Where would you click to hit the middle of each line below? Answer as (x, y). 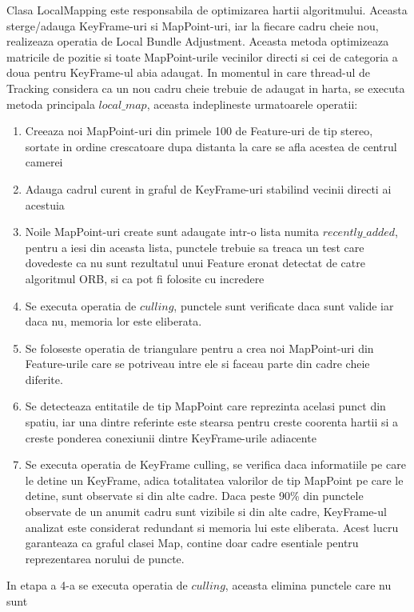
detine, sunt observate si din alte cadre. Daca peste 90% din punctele (194, 496)
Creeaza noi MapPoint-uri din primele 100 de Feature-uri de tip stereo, (199, 131)
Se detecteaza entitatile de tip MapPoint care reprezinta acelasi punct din (205, 406)
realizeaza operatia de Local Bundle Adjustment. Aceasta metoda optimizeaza (198, 41)
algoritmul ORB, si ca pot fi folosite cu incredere (145, 278)
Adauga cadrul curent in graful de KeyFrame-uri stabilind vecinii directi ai (208, 188)
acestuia (45, 204)
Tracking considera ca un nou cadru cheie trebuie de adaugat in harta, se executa (206, 88)
